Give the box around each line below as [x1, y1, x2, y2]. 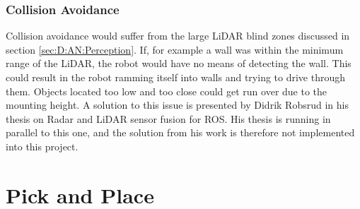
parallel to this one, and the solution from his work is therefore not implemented [6, 125, 355, 140]
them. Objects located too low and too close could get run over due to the [6, 83, 327, 98]
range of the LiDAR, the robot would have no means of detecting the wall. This [6, 56, 352, 71]
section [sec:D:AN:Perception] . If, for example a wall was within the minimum [6, 42, 344, 56]
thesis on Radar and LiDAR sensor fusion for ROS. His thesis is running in [6, 111, 331, 126]
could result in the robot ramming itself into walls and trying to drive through [6, 70, 346, 84]
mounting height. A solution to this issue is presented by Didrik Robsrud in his [6, 97, 349, 112]
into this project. [6, 138, 79, 153]
